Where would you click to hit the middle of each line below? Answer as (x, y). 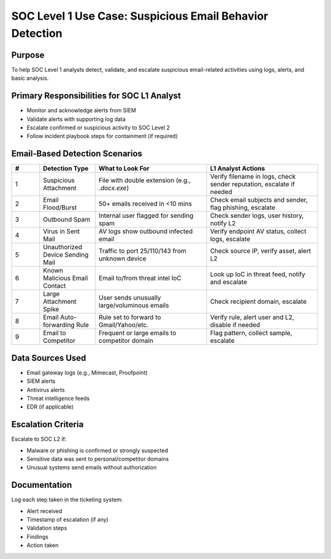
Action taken (43, 546)
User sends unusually (130, 298)
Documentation (42, 485)
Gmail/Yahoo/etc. (124, 325)
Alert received (44, 511)
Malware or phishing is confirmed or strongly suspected (97, 450)
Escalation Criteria (48, 424)
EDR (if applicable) (50, 407)
